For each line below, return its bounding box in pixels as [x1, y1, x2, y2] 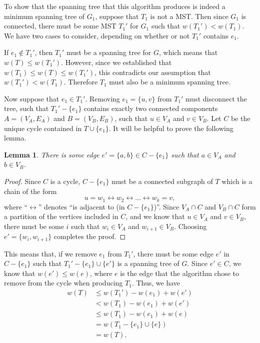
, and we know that [125, 211, 185, 221]
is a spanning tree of [117, 258, 179, 268]
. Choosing [174, 220, 207, 231]
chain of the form [4, 185, 57, 196]
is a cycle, [50, 175, 80, 186]
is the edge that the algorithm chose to [120, 267, 239, 278]
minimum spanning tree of [4, 10, 85, 21]
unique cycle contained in [4, 122, 82, 133]
